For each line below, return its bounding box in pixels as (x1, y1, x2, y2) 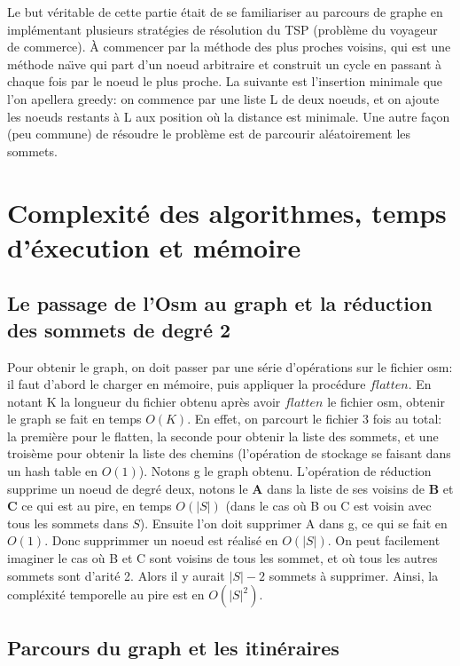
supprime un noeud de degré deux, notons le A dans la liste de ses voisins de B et (7, 479, 454, 497)
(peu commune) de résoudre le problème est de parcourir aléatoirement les (7, 124, 411, 143)
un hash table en (7, 462, 97, 480)
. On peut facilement (327, 531, 441, 550)
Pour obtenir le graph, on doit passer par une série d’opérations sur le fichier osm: (7, 357, 453, 376)
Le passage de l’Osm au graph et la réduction (7, 289, 433, 317)
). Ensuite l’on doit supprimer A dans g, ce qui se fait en (139, 513, 448, 532)
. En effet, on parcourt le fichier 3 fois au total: (187, 409, 442, 428)
